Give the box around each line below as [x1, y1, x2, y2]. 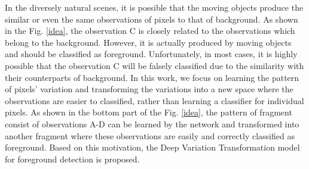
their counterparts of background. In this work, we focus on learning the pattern [5, 71, 299, 83]
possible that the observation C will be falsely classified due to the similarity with [5, 59, 304, 71]
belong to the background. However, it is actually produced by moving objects [5, 36, 292, 48]
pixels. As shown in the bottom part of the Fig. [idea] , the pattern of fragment [5, 106, 292, 118]
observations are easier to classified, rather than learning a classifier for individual [5, 94, 304, 107]
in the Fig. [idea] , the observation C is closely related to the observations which [5, 24, 295, 37]
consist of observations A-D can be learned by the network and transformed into [5, 117, 299, 130]
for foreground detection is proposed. [5, 152, 140, 165]
